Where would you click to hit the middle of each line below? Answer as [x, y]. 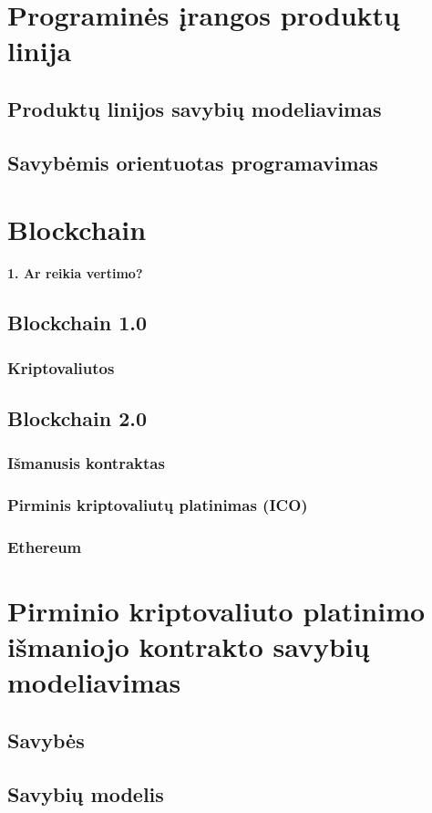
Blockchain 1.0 [77, 323]
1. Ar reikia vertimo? [75, 273]
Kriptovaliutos [61, 367]
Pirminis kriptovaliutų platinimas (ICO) [158, 505]
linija [40, 51]
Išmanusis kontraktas [86, 463]
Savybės [46, 740]
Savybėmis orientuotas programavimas [193, 162]
